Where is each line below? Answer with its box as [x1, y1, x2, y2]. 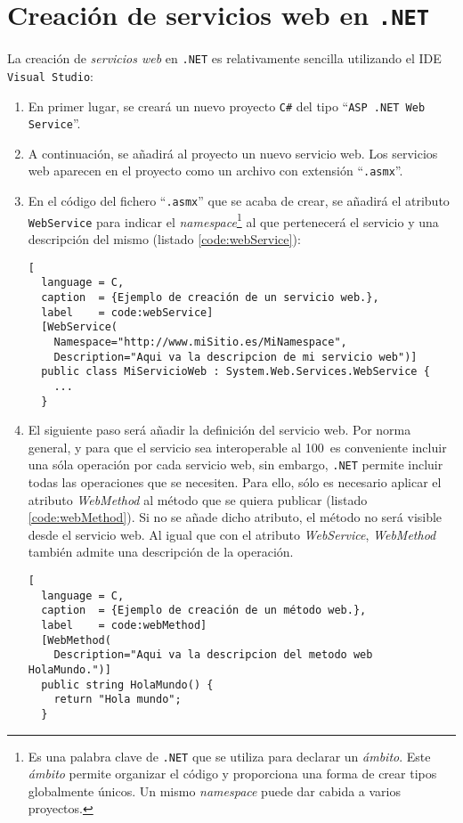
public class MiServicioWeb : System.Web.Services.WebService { [41, 365, 430, 379]
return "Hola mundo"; [53, 693, 182, 706]
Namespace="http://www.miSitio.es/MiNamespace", [53, 335, 347, 348]
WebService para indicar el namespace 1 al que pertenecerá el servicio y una [28, 209, 439, 231]
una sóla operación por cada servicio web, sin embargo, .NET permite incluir [28, 455, 443, 474]
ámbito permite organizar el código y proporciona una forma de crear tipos [28, 764, 437, 783]
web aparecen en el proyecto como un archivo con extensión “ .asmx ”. [28, 161, 403, 180]
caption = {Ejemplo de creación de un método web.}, [41, 604, 367, 617]
